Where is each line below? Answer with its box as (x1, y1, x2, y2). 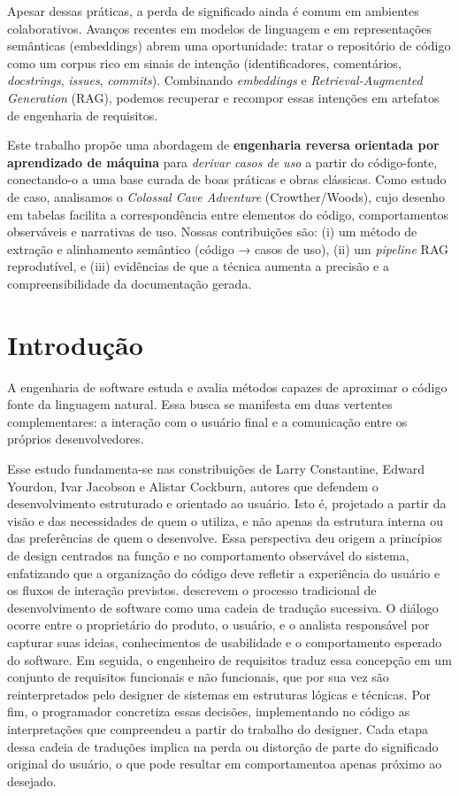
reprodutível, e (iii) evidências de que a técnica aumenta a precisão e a (7, 257, 389, 275)
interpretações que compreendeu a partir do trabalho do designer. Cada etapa (7, 719, 429, 738)
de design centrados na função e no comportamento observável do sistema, (7, 545, 409, 564)
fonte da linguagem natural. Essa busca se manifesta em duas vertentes (7, 395, 393, 413)
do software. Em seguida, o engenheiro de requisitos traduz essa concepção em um (7, 650, 452, 668)
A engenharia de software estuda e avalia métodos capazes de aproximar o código (7, 377, 448, 396)
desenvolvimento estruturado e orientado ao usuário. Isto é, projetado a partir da (7, 494, 447, 513)
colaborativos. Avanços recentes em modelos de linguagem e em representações (7, 19, 432, 37)
